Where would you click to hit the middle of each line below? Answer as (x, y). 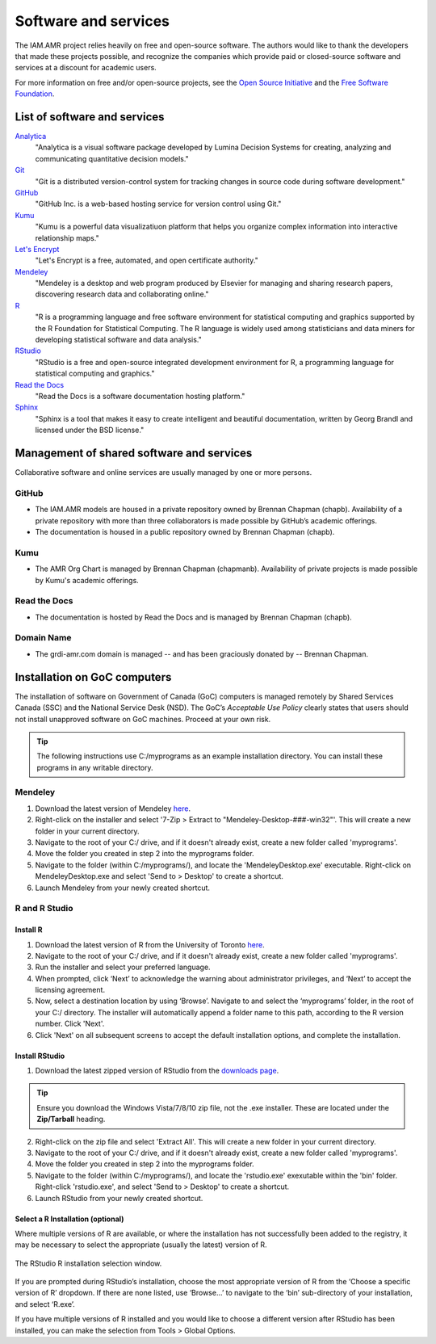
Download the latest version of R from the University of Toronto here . (150, 944)
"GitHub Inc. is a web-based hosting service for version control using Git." (158, 204)
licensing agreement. (70, 990)
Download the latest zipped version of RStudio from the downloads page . (157, 1071)
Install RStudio (40, 1056)
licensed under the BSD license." (90, 430)
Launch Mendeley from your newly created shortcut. (122, 888)
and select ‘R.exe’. (45, 1304)
